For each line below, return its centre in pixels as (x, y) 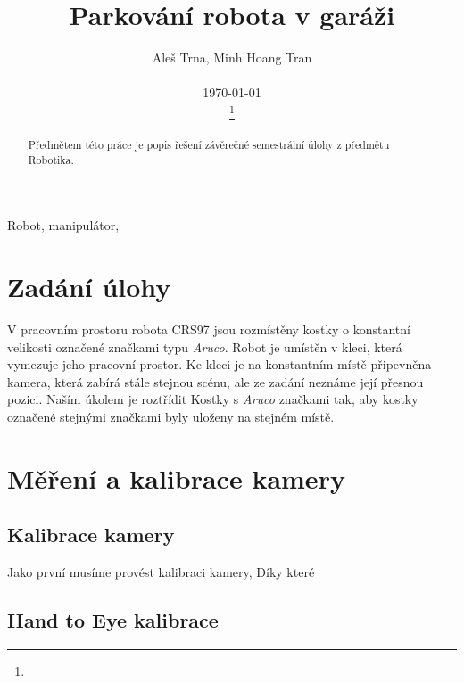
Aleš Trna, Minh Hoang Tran (232, 58)
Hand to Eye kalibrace (113, 620)
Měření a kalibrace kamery (176, 477)
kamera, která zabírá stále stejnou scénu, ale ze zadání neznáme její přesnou (215, 381)
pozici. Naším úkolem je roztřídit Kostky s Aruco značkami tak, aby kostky (213, 399)
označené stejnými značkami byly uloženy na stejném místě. (171, 417)
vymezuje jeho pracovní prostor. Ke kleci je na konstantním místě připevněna (220, 364)
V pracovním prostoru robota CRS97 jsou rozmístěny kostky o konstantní (209, 329)
